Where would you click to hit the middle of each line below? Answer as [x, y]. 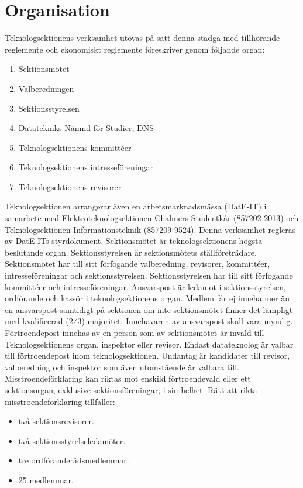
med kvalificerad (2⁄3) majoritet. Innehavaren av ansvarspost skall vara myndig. [149, 321]
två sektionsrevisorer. [56, 421]
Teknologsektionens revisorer [70, 186]
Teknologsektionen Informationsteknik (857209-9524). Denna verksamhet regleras [150, 229]
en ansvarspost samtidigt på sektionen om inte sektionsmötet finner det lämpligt [149, 309]
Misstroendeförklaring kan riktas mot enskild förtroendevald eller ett [128, 378]
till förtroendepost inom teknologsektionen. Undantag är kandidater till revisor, [147, 355]
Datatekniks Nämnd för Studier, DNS [86, 128]
